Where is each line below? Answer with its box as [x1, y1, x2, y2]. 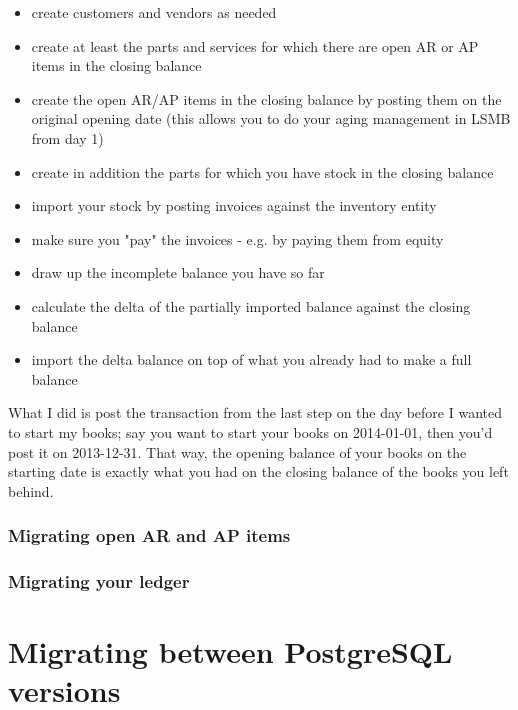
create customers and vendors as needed [31, 2, 277, 22]
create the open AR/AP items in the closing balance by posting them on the [31, 88, 502, 109]
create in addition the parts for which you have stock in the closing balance [31, 161, 494, 182]
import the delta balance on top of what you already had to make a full [31, 349, 472, 370]
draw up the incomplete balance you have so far [31, 262, 325, 283]
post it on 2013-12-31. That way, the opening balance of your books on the [8, 441, 467, 462]
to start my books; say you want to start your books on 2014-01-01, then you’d [8, 421, 493, 442]
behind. [8, 480, 54, 501]
